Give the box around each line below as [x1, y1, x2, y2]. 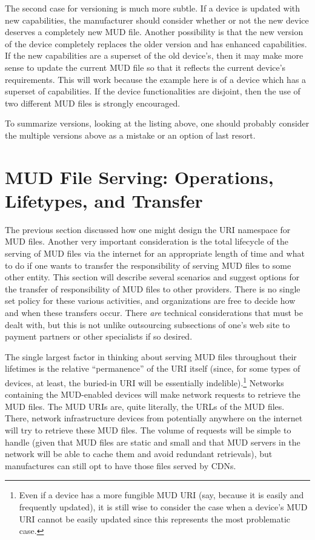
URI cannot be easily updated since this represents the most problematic [19, 512, 290, 525]
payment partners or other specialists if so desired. [5, 330, 193, 343]
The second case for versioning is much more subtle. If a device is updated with [5, 2, 300, 14]
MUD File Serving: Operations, [5, 164, 274, 189]
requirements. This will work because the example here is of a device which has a [5, 73, 307, 85]
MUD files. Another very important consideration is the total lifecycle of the [5, 235, 289, 248]
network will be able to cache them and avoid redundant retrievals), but [5, 447, 273, 460]
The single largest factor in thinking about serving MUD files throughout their [5, 350, 297, 363]
